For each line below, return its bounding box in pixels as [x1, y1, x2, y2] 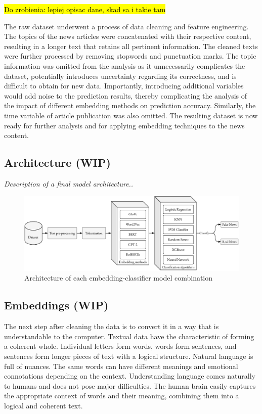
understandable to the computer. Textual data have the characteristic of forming [4, 331, 254, 341]
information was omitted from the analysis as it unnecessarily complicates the [4, 60, 245, 71]
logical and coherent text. [4, 400, 83, 410]
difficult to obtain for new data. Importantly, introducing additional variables [4, 80, 244, 91]
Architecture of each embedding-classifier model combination [24, 272, 213, 283]
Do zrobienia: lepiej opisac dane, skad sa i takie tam [4, 4, 166, 14]
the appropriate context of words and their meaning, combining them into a [4, 390, 239, 401]
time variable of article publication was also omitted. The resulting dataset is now [4, 110, 258, 120]
